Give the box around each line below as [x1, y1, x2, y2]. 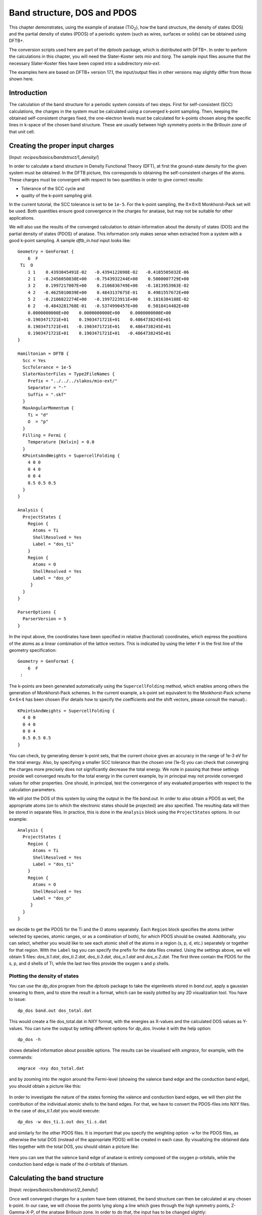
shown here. [9, 76, 34, 82]
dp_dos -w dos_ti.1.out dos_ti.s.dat [17, 1119, 108, 1125]
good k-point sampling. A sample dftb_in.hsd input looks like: [9, 237, 131, 243]
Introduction [9, 89, 48, 97]
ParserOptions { [17, 609, 56, 615]
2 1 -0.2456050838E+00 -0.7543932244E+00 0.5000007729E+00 [27, 276, 189, 281]
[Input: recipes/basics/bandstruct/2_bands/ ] [9, 1187, 98, 1193]
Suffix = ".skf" [27, 392, 66, 397]
